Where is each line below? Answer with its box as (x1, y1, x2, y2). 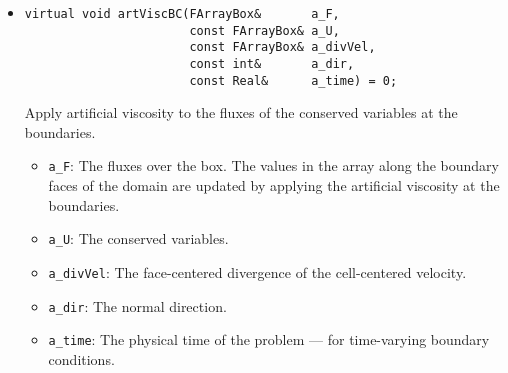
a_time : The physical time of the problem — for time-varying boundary (48, 329, 490, 350)
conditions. (48, 348, 115, 369)
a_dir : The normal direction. (48, 295, 227, 316)
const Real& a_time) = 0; (189, 73, 398, 88)
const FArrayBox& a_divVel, (189, 40, 376, 55)
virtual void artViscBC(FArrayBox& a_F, (24, 7, 340, 21)
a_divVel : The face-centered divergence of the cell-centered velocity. (48, 261, 467, 282)
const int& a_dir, (189, 56, 355, 71)
